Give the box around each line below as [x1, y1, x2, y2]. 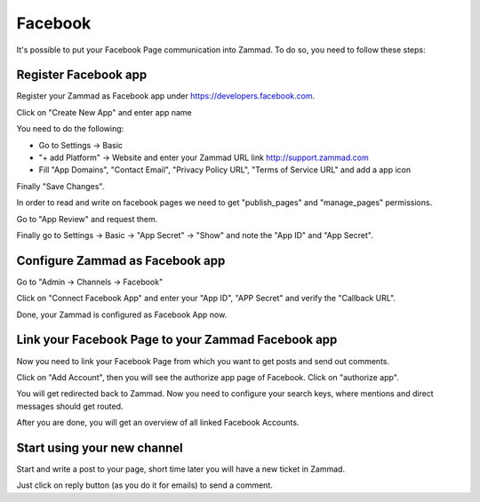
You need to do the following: [16, 124, 124, 134]
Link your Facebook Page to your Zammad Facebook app [16, 332, 338, 347]
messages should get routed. [16, 401, 124, 411]
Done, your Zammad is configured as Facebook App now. [16, 309, 228, 320]
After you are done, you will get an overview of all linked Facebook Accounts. [16, 418, 300, 428]
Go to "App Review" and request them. [16, 213, 158, 224]
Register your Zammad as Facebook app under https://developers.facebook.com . [16, 91, 316, 101]
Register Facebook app [16, 68, 148, 83]
